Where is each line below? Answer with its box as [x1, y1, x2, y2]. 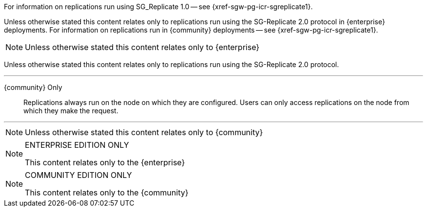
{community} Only [4, 83, 62, 91]
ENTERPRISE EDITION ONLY [25, 140, 129, 150]
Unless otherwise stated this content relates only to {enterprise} [25, 42, 260, 52]
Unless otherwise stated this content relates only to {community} [25, 127, 263, 137]
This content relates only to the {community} [25, 188, 189, 197]
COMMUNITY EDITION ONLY [25, 170, 132, 180]
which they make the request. [23, 106, 118, 115]
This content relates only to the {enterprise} [25, 158, 185, 167]
